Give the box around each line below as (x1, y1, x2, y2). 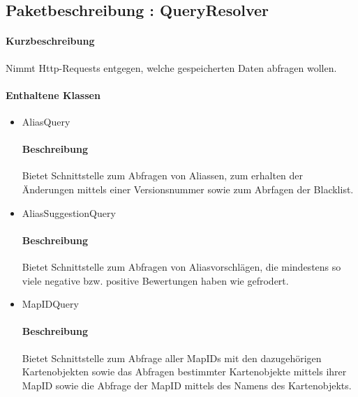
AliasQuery (22, 114, 70, 128)
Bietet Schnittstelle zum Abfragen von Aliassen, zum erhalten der (22, 168, 304, 183)
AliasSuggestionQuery (22, 205, 116, 220)
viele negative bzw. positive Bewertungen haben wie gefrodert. (22, 273, 289, 287)
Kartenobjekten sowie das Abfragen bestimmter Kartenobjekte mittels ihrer (22, 364, 347, 379)
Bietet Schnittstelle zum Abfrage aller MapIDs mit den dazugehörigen (22, 350, 322, 365)
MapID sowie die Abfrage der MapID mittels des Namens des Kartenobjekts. (22, 377, 352, 392)
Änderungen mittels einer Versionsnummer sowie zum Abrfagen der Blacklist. (22, 181, 354, 196)
